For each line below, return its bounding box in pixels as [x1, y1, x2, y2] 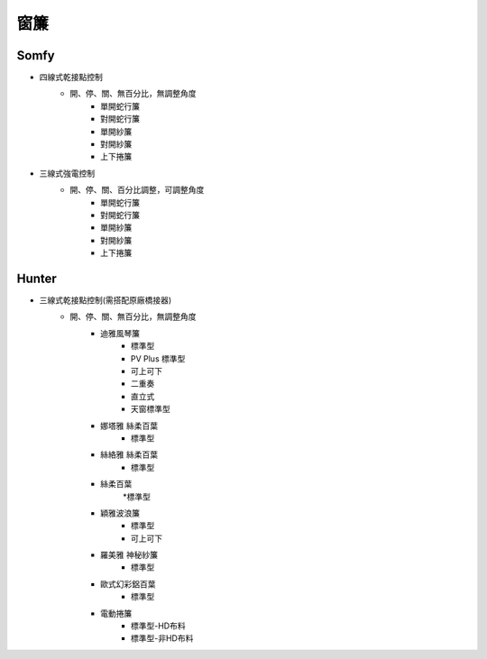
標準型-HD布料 [131, 620, 186, 631]
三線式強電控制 [39, 168, 95, 178]
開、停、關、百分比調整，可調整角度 [69, 185, 205, 196]
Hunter [16, 270, 58, 286]
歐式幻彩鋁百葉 [100, 578, 156, 590]
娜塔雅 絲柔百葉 [100, 420, 158, 431]
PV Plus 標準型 [131, 352, 186, 364]
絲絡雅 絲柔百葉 [100, 449, 158, 460]
